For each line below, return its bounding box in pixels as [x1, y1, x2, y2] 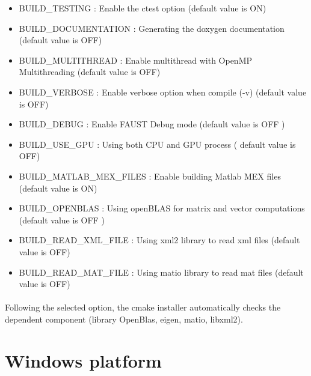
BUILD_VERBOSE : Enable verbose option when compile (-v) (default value [19, 85, 307, 98]
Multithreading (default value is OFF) [19, 65, 161, 78]
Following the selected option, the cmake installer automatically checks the [5, 301, 281, 314]
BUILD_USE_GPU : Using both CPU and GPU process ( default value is [19, 138, 296, 150]
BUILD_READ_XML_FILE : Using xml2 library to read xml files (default [19, 234, 300, 246]
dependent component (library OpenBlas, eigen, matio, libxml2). [5, 312, 243, 325]
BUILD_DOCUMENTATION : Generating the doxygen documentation [19, 22, 285, 34]
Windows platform [5, 348, 162, 372]
